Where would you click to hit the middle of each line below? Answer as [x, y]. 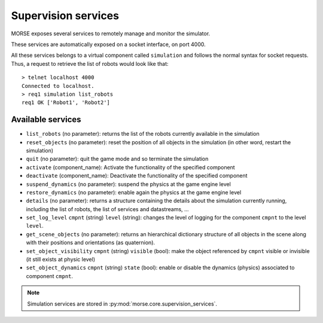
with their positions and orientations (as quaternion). [91, 243]
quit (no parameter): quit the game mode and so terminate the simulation [117, 159]
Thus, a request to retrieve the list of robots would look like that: [90, 63]
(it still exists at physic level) [61, 260]
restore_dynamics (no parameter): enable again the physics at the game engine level [134, 192]
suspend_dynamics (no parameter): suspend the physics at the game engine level [129, 184]
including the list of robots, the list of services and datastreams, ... [107, 209]
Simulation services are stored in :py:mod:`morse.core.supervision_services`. [122, 304]
